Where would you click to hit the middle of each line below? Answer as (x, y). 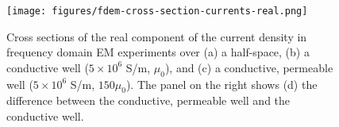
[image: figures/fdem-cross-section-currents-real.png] (157, 11)
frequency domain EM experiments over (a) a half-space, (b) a (158, 52)
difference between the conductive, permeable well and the (148, 100)
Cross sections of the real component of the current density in (157, 36)
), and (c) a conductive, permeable (249, 67)
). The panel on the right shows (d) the (222, 84)
